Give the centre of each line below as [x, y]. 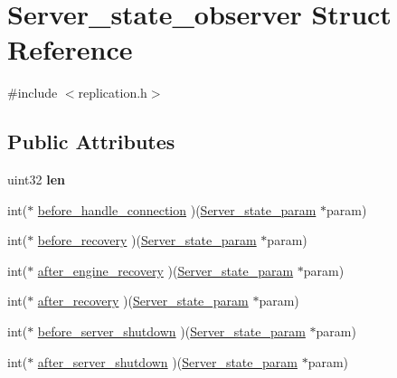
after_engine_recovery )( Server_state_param [165, 270]
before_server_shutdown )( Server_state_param [171, 331]
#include [33, 93]
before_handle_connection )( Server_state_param [177, 209]
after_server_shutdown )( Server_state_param [167, 361]
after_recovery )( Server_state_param [143, 301]
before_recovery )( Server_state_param [147, 240]
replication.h [113, 93]
